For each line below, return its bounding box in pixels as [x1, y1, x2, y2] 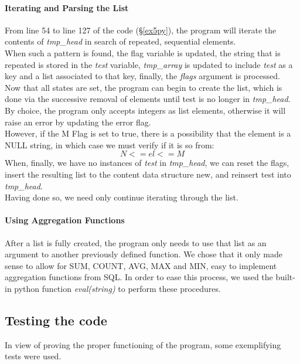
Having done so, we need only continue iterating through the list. [5, 191, 238, 203]
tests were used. [5, 350, 62, 362]
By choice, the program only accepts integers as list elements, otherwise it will [5, 104, 286, 116]
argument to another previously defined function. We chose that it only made [5, 248, 282, 260]
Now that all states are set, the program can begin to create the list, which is [5, 81, 282, 93]
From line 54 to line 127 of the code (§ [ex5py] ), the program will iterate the [5, 23, 277, 36]
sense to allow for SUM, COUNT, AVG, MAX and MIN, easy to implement [5, 259, 277, 271]
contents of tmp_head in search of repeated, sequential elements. [5, 35, 236, 47]
